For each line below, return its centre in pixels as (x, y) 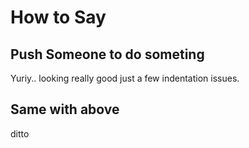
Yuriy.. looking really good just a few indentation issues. (125, 78)
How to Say (58, 17)
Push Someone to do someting (107, 54)
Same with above (65, 109)
